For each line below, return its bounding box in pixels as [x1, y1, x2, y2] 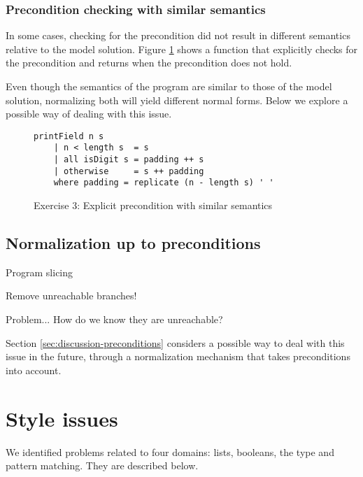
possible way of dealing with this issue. [6, 106, 172, 121]
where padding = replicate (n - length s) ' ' [53, 178, 274, 188]
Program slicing [6, 264, 73, 279]
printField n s [34, 131, 104, 141]
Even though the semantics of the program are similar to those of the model [6, 79, 332, 93]
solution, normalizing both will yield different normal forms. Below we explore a [6, 92, 348, 107]
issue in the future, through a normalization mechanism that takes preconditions [6, 349, 350, 364]
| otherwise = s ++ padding [53, 166, 204, 176]
